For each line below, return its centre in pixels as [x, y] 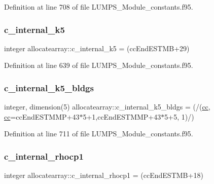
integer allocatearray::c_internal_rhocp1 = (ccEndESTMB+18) [104, 175]
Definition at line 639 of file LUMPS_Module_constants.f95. [99, 65]
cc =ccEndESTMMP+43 [42, 116]
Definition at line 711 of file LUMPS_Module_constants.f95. [99, 134]
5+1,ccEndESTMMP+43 [122, 116]
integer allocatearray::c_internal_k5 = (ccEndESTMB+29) [97, 48]
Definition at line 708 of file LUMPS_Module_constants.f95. [99, 7]
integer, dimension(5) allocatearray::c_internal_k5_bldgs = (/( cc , [107, 107]
